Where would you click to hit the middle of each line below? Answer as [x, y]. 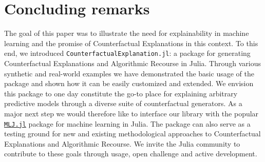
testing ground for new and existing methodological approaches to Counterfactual [132, 134]
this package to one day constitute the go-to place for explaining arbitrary [121, 93]
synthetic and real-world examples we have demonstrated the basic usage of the [129, 73]
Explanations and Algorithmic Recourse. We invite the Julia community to [122, 143]
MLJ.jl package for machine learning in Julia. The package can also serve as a [127, 123]
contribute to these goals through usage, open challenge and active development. [131, 154]
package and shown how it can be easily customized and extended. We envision [129, 83]
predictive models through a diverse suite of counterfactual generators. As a [123, 103]
